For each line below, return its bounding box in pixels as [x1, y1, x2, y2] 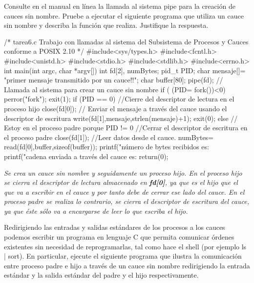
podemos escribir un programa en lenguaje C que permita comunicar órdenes [4, 232, 234, 242]
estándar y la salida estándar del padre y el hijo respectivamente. [4, 270, 199, 280]
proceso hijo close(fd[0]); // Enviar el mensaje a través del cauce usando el [4, 103, 227, 113]
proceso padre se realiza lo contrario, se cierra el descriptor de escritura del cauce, [4, 196, 249, 206]
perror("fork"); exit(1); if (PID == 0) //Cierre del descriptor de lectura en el [4, 94, 234, 104]
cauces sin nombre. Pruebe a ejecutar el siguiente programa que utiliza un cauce [4, 10, 244, 20]
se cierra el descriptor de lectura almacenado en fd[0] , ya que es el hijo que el [4, 177, 238, 187]
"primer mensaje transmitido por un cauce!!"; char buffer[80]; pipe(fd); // [4, 75, 223, 85]
